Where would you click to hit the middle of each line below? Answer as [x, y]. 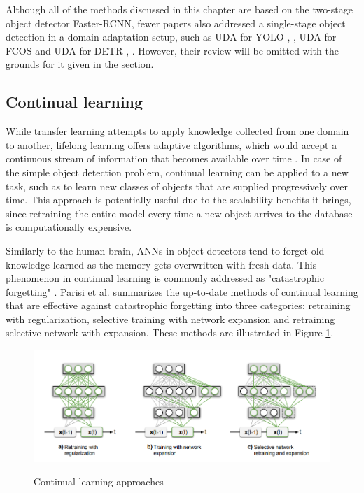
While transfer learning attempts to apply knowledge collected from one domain [177, 131]
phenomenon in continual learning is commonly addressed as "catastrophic [165, 278]
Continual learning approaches [99, 481]
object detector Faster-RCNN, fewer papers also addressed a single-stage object [176, 23]
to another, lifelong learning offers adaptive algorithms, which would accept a [171, 144]
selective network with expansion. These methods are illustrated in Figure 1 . [170, 333]
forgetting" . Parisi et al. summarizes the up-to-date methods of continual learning [182, 291]
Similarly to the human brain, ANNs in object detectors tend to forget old [165, 250]
